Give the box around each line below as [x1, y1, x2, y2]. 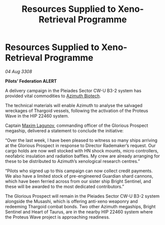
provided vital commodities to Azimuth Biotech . [5, 93, 101, 99]
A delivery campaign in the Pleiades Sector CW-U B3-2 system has [5, 87, 142, 93]
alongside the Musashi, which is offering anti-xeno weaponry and [5, 198, 138, 204]
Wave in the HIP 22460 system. [5, 112, 69, 119]
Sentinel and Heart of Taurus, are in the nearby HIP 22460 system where [5, 209, 153, 215]
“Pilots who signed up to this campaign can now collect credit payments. [5, 168, 153, 174]
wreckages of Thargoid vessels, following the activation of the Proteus [5, 108, 149, 113]
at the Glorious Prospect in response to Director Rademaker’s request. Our [5, 142, 156, 149]
